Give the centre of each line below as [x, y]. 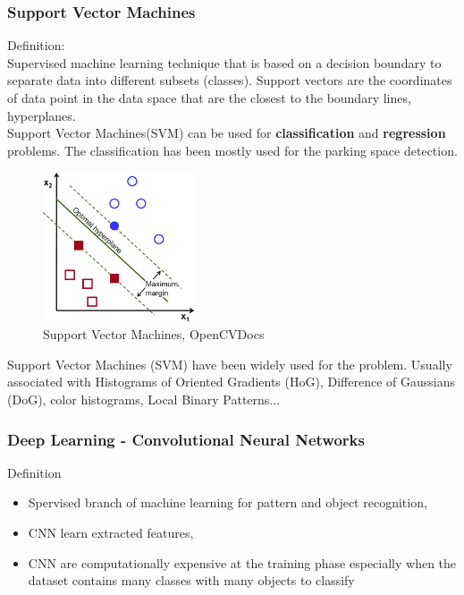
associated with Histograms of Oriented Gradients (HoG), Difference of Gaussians [231, 382]
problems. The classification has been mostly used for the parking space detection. [232, 150]
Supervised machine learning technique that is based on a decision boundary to [224, 62]
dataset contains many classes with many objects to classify [191, 580]
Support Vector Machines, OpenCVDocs [154, 334]
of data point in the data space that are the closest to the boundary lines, [209, 98]
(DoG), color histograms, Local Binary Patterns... [144, 399]
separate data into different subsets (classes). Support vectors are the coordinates [230, 80]
